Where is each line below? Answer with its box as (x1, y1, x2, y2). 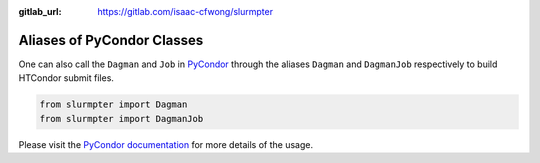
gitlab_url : (18, 6, 62, 17)
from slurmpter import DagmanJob (39, 113, 204, 124)
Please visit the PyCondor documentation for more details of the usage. (18, 138, 314, 150)
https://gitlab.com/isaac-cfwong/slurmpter (97, 6, 274, 17)
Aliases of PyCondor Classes (18, 31, 204, 49)
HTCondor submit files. (18, 72, 115, 84)
